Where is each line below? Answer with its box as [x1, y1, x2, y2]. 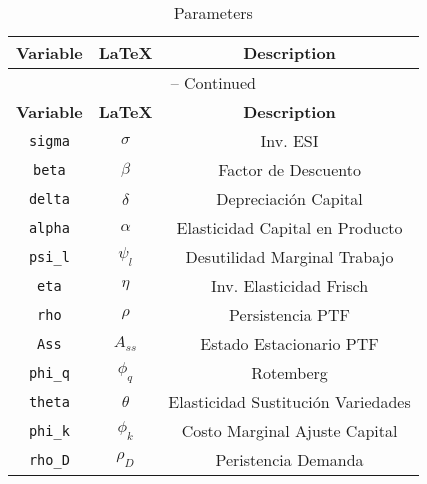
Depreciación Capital [216, 187, 363, 210]
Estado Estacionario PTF [200, 332, 379, 355]
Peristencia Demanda [215, 448, 364, 471]
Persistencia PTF [229, 303, 350, 326]
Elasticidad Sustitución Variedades [168, 390, 411, 413]
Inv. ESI [260, 129, 319, 152]
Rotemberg [251, 361, 328, 384]
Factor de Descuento [218, 158, 361, 181]
